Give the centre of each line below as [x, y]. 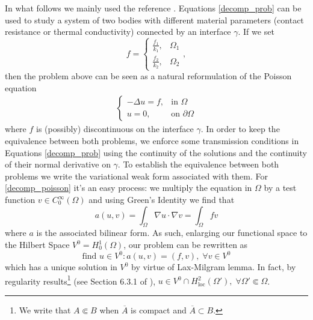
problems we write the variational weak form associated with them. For [136, 176]
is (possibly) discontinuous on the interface [115, 129]
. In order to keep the [240, 129]
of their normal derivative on [58, 164]
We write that [45, 309]
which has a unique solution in [61, 267]
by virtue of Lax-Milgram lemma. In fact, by [214, 267]
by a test [280, 188]
